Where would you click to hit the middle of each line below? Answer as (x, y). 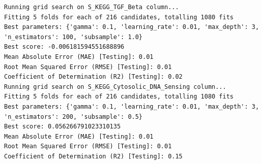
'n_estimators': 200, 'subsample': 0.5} (74, 117)
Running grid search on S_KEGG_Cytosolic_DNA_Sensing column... (115, 87)
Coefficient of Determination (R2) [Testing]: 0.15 (93, 156)
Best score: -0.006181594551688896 (64, 47)
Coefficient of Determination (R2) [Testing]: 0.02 (93, 77)
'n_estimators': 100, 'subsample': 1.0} (74, 37)
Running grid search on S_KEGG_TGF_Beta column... (92, 7)
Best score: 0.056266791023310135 (63, 127)
